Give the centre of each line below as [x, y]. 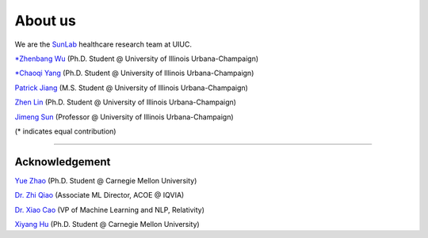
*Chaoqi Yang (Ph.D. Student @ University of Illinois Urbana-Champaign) [134, 73]
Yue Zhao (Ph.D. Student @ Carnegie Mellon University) [106, 180]
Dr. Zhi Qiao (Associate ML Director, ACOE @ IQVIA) [99, 195]
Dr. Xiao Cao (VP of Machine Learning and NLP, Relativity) [110, 210]
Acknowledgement [63, 162]
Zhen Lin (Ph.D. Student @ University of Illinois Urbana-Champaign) [126, 102]
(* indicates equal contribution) [65, 131]
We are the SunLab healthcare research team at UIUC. [103, 44]
